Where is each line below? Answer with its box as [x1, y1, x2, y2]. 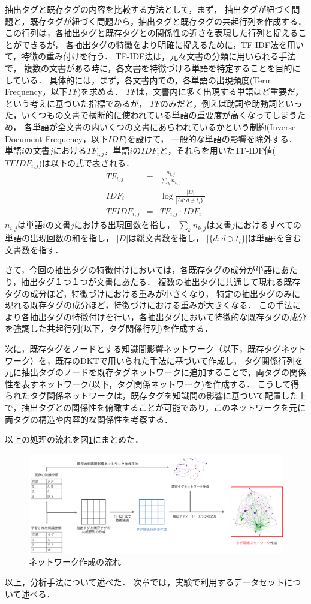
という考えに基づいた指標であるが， [5, 97, 147, 109]
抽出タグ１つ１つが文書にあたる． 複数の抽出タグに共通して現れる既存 [21, 275, 301, 287]
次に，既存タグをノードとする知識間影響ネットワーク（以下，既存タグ [5, 342, 281, 354]
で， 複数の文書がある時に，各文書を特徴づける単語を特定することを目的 [5, 61, 292, 74]
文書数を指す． [5, 243, 64, 256]
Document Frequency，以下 [5, 132, 108, 145]
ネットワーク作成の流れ [29, 555, 121, 568]
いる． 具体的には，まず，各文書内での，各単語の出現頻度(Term [21, 73, 273, 86]
